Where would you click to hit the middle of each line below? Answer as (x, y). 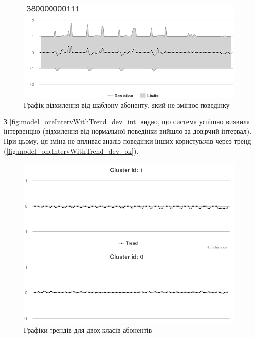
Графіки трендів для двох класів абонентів (88, 329)
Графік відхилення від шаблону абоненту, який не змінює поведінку (127, 105)
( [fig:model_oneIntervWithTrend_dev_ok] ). (71, 150)
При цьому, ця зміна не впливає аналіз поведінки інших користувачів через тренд (127, 141)
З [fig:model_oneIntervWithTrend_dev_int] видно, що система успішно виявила (127, 121)
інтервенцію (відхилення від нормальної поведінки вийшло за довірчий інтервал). (128, 131)
